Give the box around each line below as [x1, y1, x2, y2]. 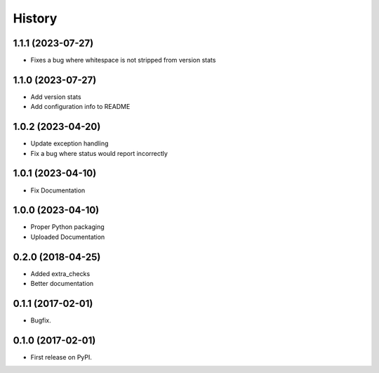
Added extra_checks [30, 269, 91, 277]
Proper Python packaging [30, 223, 105, 231]
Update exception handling [30, 139, 109, 148]
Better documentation [30, 280, 94, 288]
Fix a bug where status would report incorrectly [30, 149, 168, 157]
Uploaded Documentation [30, 233, 105, 241]
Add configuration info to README [30, 103, 131, 111]
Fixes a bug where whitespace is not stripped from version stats [30, 56, 216, 65]
